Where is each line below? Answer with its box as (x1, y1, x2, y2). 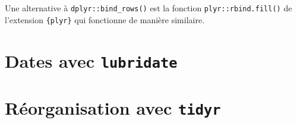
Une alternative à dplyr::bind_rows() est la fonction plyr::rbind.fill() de (5, 2, 292, 14)
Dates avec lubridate (5, 48, 178, 72)
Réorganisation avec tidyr (5, 96, 221, 119)
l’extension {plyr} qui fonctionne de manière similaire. (5, 13, 205, 26)
